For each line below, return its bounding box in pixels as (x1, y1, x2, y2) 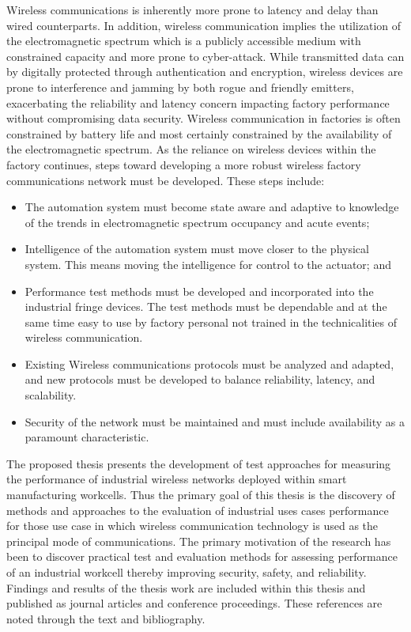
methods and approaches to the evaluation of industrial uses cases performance (6, 501, 389, 518)
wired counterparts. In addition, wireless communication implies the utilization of (6, 17, 402, 33)
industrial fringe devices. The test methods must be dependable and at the (25, 298, 387, 315)
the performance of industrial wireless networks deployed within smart (6, 471, 347, 487)
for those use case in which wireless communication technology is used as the (6, 517, 379, 534)
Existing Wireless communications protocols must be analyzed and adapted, (25, 355, 394, 372)
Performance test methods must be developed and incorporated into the (25, 282, 374, 299)
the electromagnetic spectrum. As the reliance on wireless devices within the (6, 141, 376, 157)
